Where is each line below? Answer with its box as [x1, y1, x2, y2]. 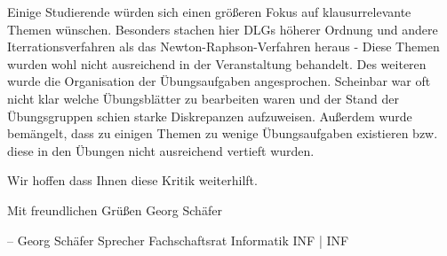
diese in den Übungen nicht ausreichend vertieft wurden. [7, 141, 315, 159]
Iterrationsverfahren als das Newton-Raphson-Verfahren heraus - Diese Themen [7, 37, 440, 56]
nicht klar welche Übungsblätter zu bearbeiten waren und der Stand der [7, 89, 399, 107]
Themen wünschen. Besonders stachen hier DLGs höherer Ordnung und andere [7, 19, 438, 38]
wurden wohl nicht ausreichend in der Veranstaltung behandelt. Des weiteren [7, 54, 427, 73]
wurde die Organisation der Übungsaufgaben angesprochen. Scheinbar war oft [7, 72, 431, 90]
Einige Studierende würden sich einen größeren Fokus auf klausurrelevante [7, 3, 411, 20]
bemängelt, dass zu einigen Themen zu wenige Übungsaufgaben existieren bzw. [7, 124, 438, 143]
